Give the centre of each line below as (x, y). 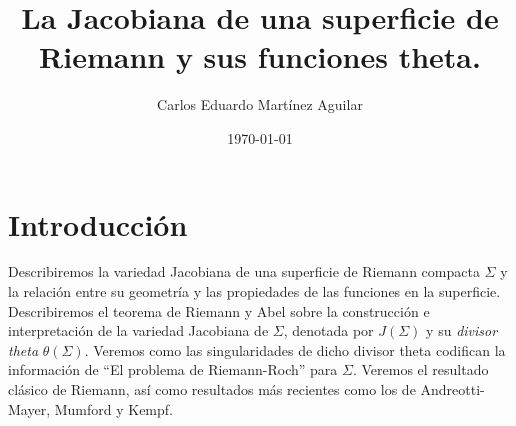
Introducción (98, 223)
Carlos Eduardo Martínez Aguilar (260, 104)
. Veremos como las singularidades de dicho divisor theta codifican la (295, 349)
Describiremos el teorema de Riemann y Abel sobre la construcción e (219, 310)
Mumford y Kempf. (113, 408)
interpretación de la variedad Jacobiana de (138, 330)
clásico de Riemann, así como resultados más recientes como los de (212, 389)
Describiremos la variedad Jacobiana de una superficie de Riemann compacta (244, 271)
